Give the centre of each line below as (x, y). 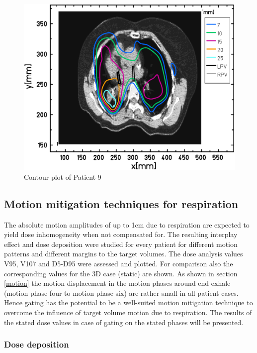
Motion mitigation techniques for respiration (121, 203)
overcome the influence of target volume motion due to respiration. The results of (128, 312)
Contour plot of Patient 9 (63, 176)
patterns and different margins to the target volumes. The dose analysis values (124, 254)
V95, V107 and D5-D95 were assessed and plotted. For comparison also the (119, 264)
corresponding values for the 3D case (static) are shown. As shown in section (121, 273)
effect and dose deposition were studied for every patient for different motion (121, 244)
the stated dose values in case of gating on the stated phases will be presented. (124, 322)
